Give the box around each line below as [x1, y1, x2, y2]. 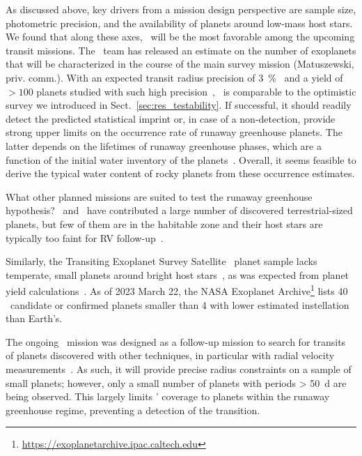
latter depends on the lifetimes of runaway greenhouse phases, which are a [6, 138, 322, 153]
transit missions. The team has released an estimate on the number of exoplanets [6, 43, 356, 57]
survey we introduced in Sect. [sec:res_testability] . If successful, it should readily [6, 98, 352, 112]
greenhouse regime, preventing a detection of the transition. [6, 402, 260, 417]
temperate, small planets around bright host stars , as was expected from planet [6, 267, 349, 282]
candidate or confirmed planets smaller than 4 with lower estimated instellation [10, 297, 349, 312]
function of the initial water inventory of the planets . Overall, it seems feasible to [6, 152, 356, 167]
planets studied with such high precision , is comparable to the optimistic [36, 84, 356, 98]
